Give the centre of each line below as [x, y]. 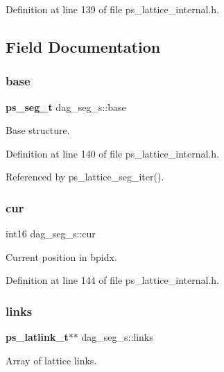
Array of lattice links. [51, 360]
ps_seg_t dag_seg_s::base [66, 107]
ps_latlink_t [37, 337]
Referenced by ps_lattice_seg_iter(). [85, 177]
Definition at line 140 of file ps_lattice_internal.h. [112, 153]
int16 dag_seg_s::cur [51, 234]
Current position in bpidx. [61, 256]
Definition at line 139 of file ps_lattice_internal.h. [112, 9]
